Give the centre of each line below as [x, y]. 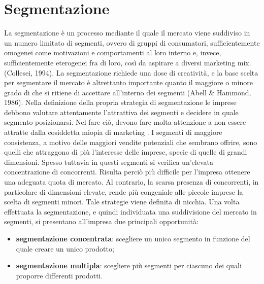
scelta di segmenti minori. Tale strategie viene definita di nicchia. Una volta [122, 202]
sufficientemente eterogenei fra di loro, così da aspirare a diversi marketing [120, 62]
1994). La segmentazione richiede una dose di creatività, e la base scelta [146, 72]
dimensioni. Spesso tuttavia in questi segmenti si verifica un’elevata [109, 162]
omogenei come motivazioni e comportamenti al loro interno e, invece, [113, 52]
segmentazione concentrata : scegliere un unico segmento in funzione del [133, 238]
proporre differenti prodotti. [59, 275]
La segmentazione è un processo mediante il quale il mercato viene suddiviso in [127, 33]
